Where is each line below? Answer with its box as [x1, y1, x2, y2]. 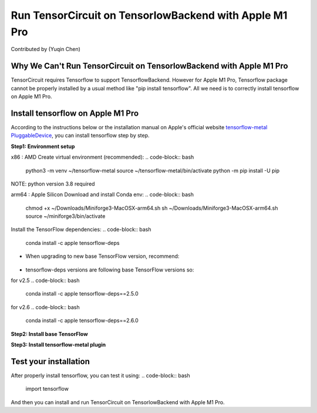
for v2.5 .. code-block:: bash [11, 277, 80, 284]
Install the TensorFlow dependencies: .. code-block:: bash [11, 226, 151, 233]
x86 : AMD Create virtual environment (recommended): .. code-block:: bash [11, 153, 194, 161]
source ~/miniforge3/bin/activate [25, 213, 106, 220]
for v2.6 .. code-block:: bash [11, 303, 80, 311]
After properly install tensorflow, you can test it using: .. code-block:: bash [11, 372, 190, 379]
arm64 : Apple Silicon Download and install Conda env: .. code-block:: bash [11, 191, 194, 198]
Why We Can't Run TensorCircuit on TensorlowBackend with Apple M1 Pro [11, 61, 288, 71]
